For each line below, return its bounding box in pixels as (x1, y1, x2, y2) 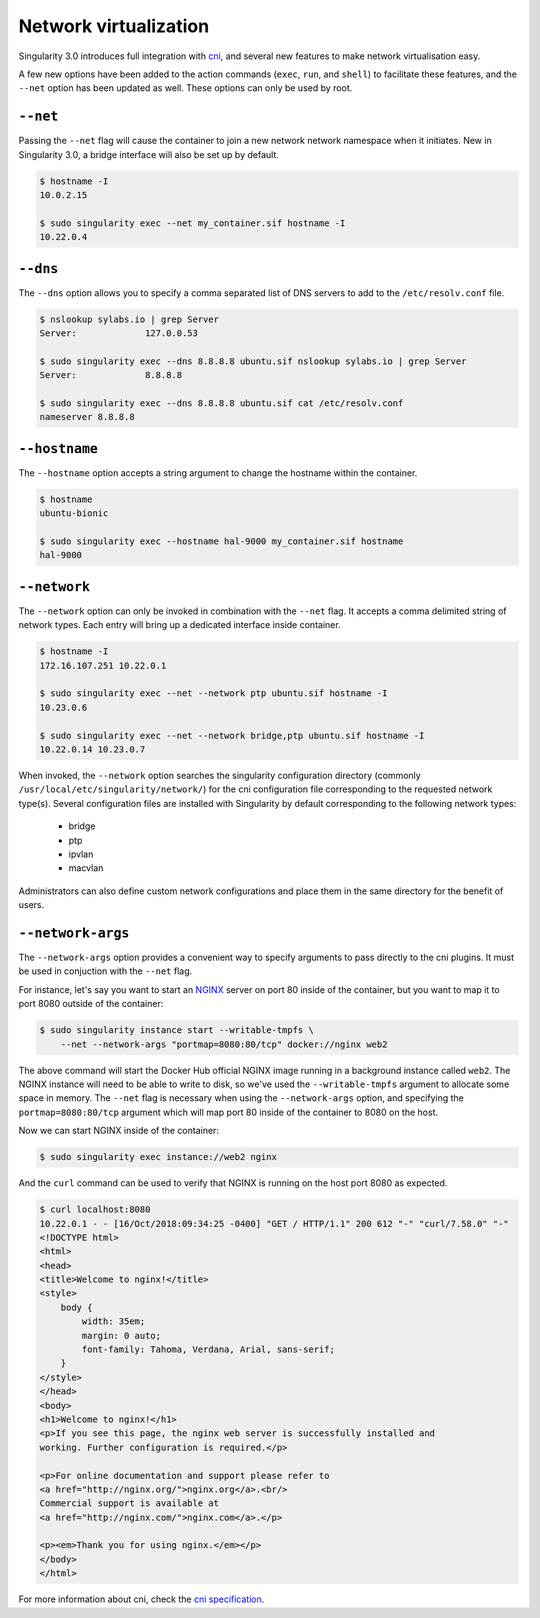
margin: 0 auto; (81, 1330, 162, 1341)
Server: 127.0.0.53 (39, 328, 199, 339)
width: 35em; (81, 1316, 146, 1327)
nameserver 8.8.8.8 (39, 411, 135, 423)
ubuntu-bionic (39, 508, 109, 519)
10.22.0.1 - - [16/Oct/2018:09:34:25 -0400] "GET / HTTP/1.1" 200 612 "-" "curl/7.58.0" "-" (39, 1218, 509, 1229)
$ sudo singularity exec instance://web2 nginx (39, 1151, 277, 1163)
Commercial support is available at (39, 1498, 220, 1509)
